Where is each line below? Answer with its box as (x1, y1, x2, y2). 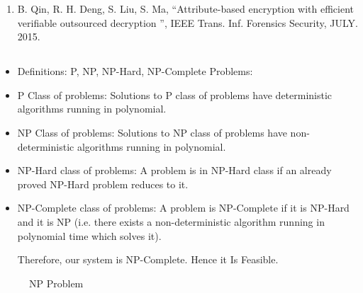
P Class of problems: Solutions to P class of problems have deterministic (17, 87, 333, 102)
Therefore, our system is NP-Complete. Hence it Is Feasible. (17, 252, 279, 267)
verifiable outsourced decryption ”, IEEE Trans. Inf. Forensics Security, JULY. (17, 15, 358, 30)
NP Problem (29, 275, 84, 290)
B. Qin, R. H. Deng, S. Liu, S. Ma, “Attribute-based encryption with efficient (17, 1, 354, 16)
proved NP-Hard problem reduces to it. (17, 176, 189, 191)
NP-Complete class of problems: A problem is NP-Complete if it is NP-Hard (17, 200, 350, 215)
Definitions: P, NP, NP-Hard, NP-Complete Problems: (17, 64, 253, 79)
